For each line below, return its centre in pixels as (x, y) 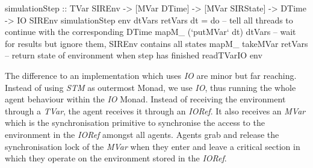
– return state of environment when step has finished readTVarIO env (134, 55)
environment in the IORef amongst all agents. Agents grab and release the (142, 134)
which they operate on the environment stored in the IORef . (116, 158)
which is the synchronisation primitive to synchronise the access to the (135, 123)
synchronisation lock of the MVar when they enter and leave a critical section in (153, 146)
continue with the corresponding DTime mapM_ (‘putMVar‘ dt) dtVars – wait (150, 32)
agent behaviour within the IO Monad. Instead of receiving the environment (145, 99)
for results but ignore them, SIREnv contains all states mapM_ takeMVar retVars (156, 43)
